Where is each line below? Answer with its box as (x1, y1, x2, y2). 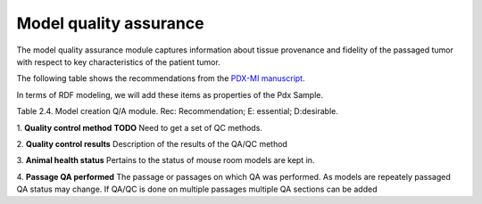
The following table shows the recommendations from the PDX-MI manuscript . (16, 73, 305, 84)
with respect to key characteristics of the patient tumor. (16, 56, 220, 67)
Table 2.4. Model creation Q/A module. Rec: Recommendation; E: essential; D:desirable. (16, 106, 338, 117)
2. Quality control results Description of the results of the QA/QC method (16, 138, 287, 149)
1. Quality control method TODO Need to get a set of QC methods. (16, 122, 263, 133)
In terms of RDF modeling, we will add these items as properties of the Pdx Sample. (16, 89, 324, 100)
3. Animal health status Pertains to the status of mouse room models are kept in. (16, 155, 315, 166)
